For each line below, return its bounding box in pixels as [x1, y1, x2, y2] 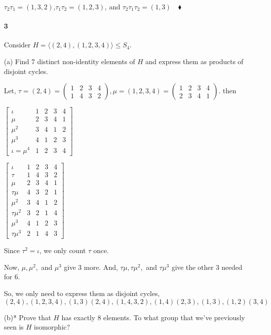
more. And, [83, 261, 118, 272]
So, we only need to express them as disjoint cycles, [4, 288, 160, 298]
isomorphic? [34, 322, 70, 332]
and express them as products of [145, 56, 243, 66]
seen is [4, 322, 24, 332]
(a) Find [4, 56, 30, 66]
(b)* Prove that [4, 312, 51, 322]
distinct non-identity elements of [37, 56, 135, 66]
